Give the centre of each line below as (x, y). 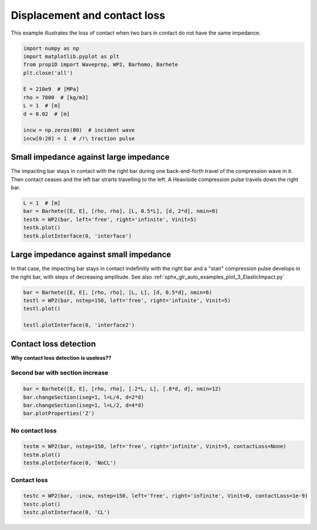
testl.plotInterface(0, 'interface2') (79, 325)
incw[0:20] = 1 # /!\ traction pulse (79, 138)
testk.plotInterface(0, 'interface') (77, 236)
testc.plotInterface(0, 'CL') (67, 512)
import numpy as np (51, 48)
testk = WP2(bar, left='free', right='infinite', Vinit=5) (110, 219)
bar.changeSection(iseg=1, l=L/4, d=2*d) (84, 397)
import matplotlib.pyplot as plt (71, 56)
